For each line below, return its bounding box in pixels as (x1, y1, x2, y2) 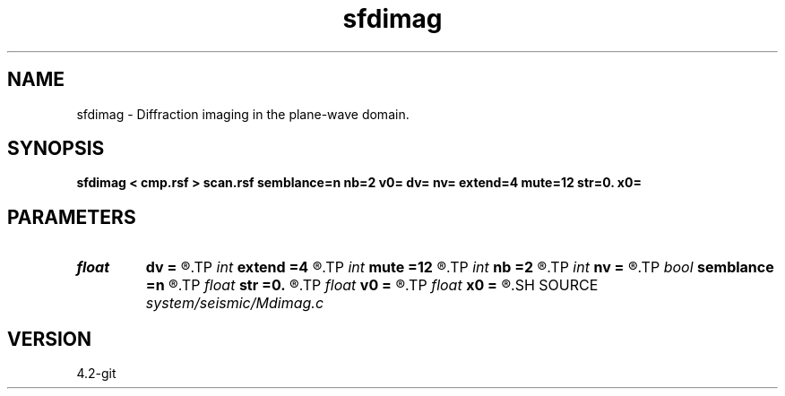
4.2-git (76, 366, 116, 382)
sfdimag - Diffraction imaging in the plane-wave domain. (76, 106, 410, 122)
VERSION (7, 327, 92, 350)
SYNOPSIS (7, 137, 105, 160)
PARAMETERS (7, 205, 136, 228)
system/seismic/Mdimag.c (145, 294, 324, 313)
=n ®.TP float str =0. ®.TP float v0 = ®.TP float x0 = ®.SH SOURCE (145, 276, 599, 295)
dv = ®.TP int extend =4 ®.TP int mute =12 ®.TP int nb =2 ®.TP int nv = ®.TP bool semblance (145, 258, 774, 277)
